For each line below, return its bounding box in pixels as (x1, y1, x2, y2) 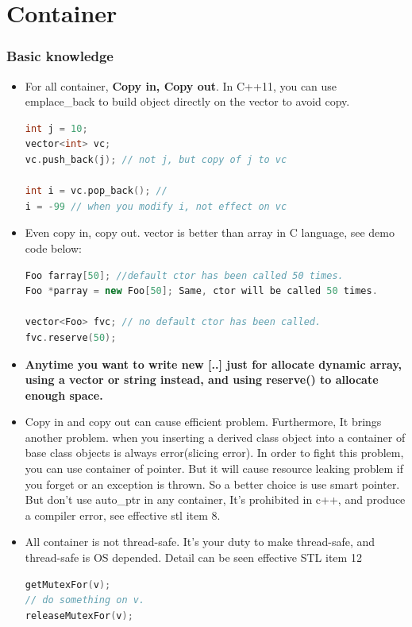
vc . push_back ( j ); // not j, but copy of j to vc (25, 153, 287, 165)
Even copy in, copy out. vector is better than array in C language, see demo (25, 224, 395, 241)
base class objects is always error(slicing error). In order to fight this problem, (25, 444, 404, 461)
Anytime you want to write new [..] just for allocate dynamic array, (25, 355, 402, 372)
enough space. (25, 386, 103, 403)
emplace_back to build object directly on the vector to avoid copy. (25, 93, 350, 110)
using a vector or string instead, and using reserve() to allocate (25, 371, 379, 388)
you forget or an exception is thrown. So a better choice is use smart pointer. (25, 475, 400, 492)
